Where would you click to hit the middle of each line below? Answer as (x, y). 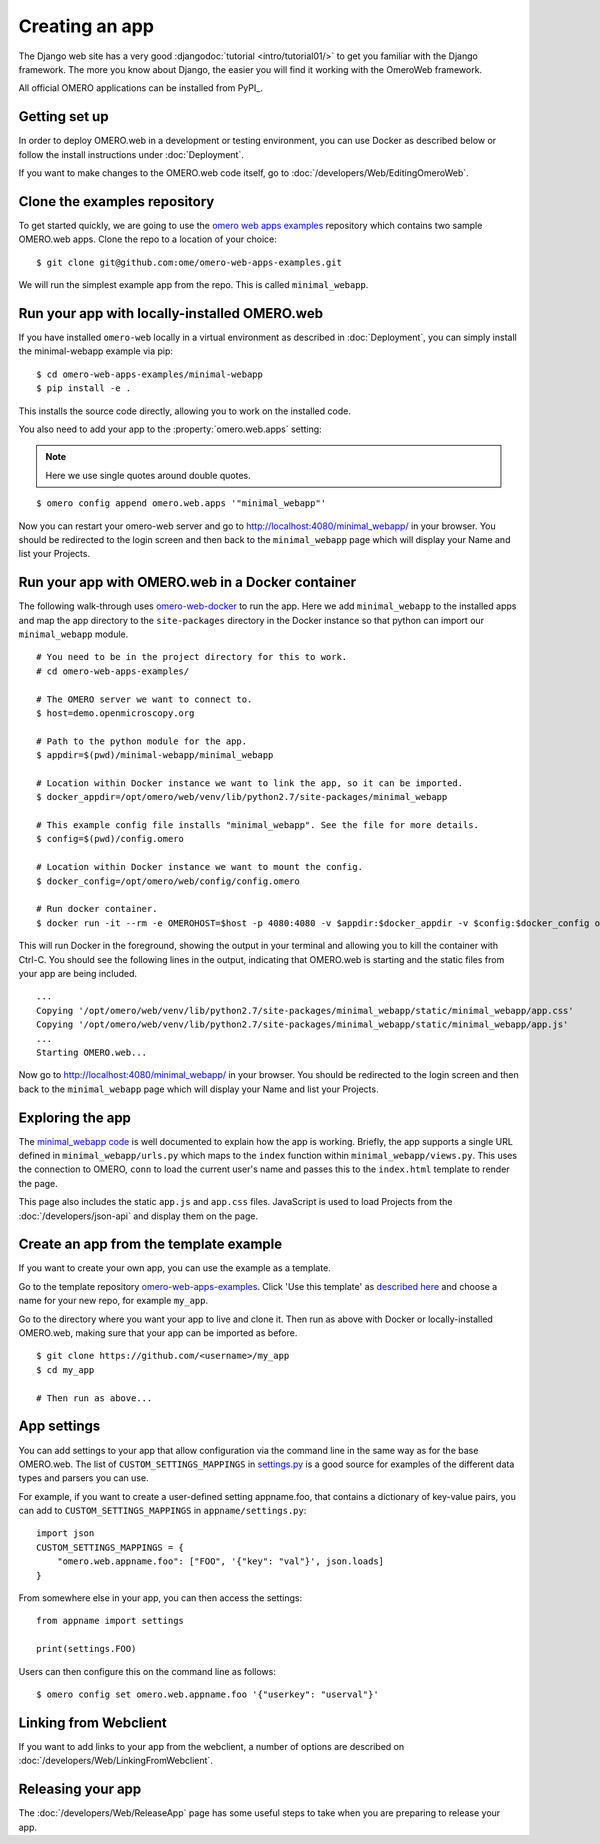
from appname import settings (110, 1621)
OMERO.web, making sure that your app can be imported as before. (158, 1333)
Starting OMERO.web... (92, 1052)
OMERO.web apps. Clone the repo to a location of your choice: (147, 239)
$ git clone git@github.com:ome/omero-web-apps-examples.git (189, 262)
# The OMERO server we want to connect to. (144, 699)
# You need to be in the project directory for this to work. (192, 657)
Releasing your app (80, 1789)
